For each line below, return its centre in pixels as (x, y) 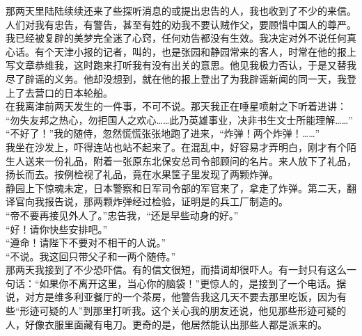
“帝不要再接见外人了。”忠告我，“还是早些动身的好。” (122, 215)
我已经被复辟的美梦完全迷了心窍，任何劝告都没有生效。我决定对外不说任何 (176, 38)
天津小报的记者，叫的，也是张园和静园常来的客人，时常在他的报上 (205, 51)
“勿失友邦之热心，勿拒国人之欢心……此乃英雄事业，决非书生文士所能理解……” (179, 119)
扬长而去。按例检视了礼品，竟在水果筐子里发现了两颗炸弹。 (142, 174)
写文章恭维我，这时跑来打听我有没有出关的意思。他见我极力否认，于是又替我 (181, 65)
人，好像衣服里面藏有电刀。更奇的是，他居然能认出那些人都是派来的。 (166, 324)
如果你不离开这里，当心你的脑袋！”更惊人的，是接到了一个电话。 (188, 283)
